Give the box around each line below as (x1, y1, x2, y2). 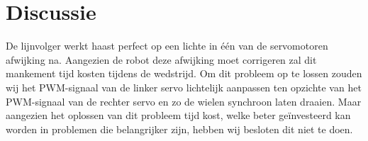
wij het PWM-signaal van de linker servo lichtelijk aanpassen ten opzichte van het (6, 79, 362, 94)
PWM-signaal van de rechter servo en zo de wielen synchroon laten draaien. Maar (6, 94, 362, 108)
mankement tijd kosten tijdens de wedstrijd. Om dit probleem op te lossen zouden (6, 66, 362, 81)
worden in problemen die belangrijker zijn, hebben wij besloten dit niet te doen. (6, 121, 353, 136)
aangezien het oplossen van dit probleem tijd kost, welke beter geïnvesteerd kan (6, 108, 351, 123)
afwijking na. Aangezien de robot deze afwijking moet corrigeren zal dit (6, 52, 317, 67)
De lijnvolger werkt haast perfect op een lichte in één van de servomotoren (6, 38, 328, 53)
